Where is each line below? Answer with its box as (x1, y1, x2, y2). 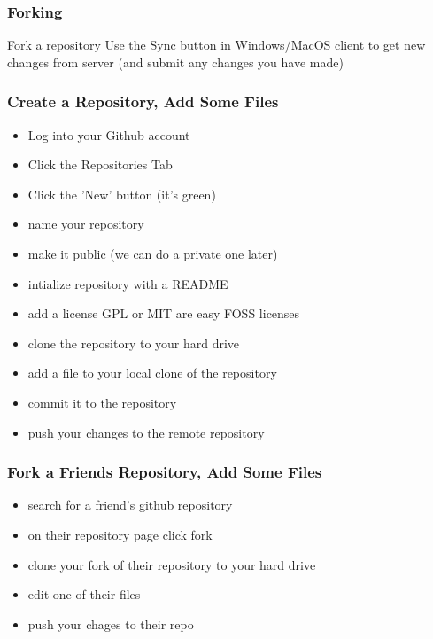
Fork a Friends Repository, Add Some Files (7, 461, 322, 483)
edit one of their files (27, 585, 141, 604)
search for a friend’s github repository (27, 495, 233, 514)
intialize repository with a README (27, 274, 228, 292)
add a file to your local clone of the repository (27, 363, 277, 382)
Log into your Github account (27, 125, 190, 144)
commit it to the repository (27, 393, 177, 411)
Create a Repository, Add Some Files (7, 90, 279, 113)
